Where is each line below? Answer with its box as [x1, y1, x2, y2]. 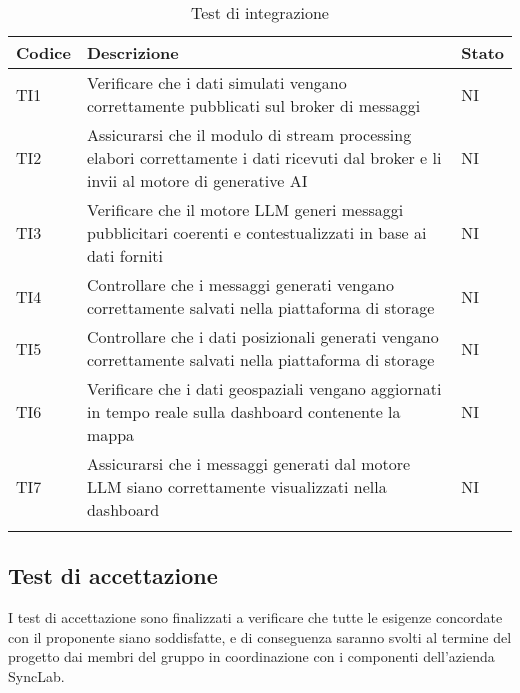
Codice [16, 41, 71, 64]
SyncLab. [8, 665, 65, 686]
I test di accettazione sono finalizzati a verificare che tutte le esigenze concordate [8, 607, 503, 628]
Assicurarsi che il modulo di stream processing [86, 123, 412, 146]
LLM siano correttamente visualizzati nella [86, 475, 387, 498]
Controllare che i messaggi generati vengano [86, 273, 394, 296]
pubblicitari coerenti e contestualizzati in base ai [86, 221, 427, 244]
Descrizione [86, 41, 179, 64]
